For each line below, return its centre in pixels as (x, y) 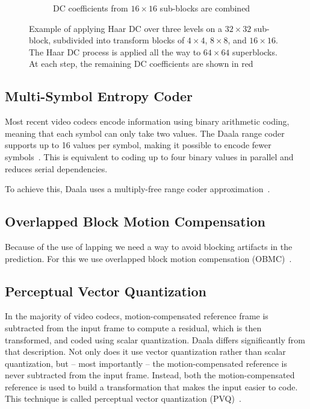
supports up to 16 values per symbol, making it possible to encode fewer (138, 145)
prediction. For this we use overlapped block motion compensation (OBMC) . (148, 258)
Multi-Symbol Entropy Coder (99, 96)
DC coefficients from (91, 8)
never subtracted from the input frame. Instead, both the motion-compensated (150, 375)
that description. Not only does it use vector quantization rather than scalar (145, 351)
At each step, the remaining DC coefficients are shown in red (141, 64)
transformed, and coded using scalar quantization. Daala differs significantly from (155, 339)
